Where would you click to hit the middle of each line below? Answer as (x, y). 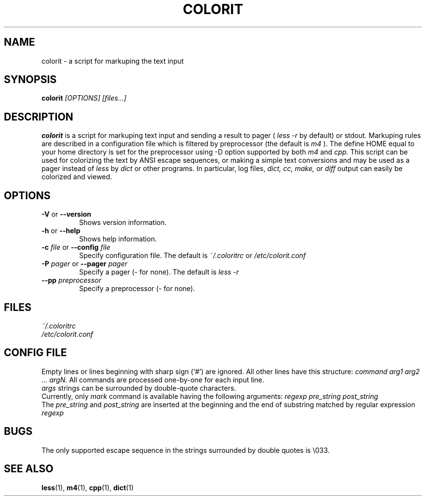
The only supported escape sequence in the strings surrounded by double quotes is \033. (186, 450)
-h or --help (61, 231)
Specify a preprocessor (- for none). (137, 289)
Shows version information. (123, 223)
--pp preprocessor (71, 280)
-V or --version (66, 214)
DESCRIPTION (39, 117)
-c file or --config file (76, 247)
